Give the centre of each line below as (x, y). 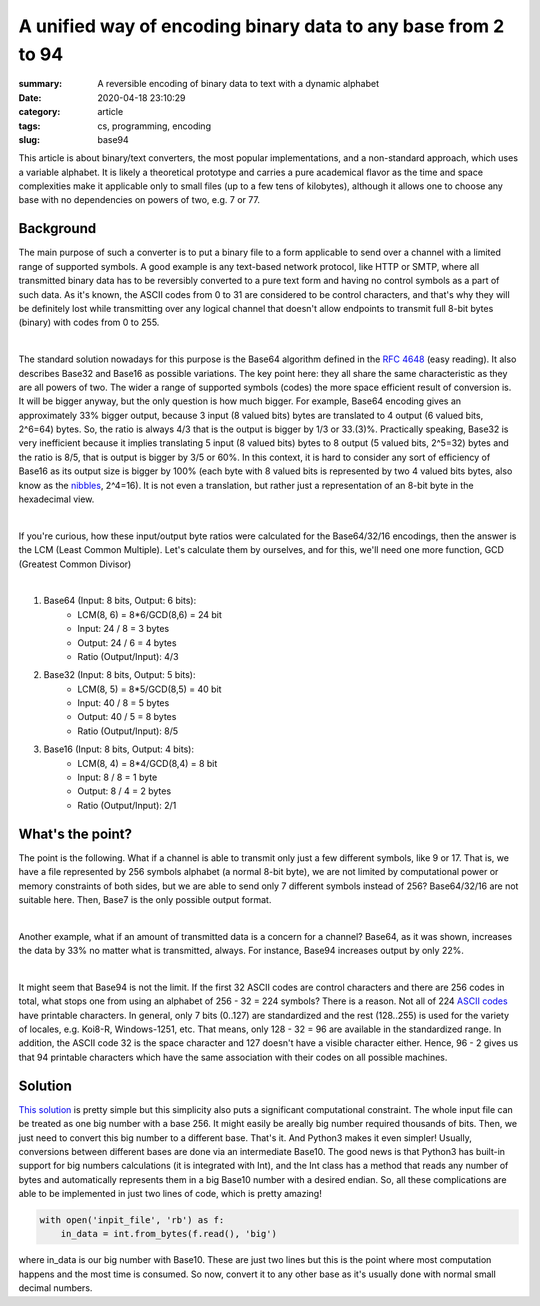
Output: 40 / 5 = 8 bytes (127, 717)
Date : (30, 97)
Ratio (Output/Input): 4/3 (128, 656)
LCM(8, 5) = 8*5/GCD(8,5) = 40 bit (149, 689)
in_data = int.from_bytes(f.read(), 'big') (168, 1234)
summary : (40, 84)
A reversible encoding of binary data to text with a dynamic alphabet (238, 84)
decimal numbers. (55, 1288)
